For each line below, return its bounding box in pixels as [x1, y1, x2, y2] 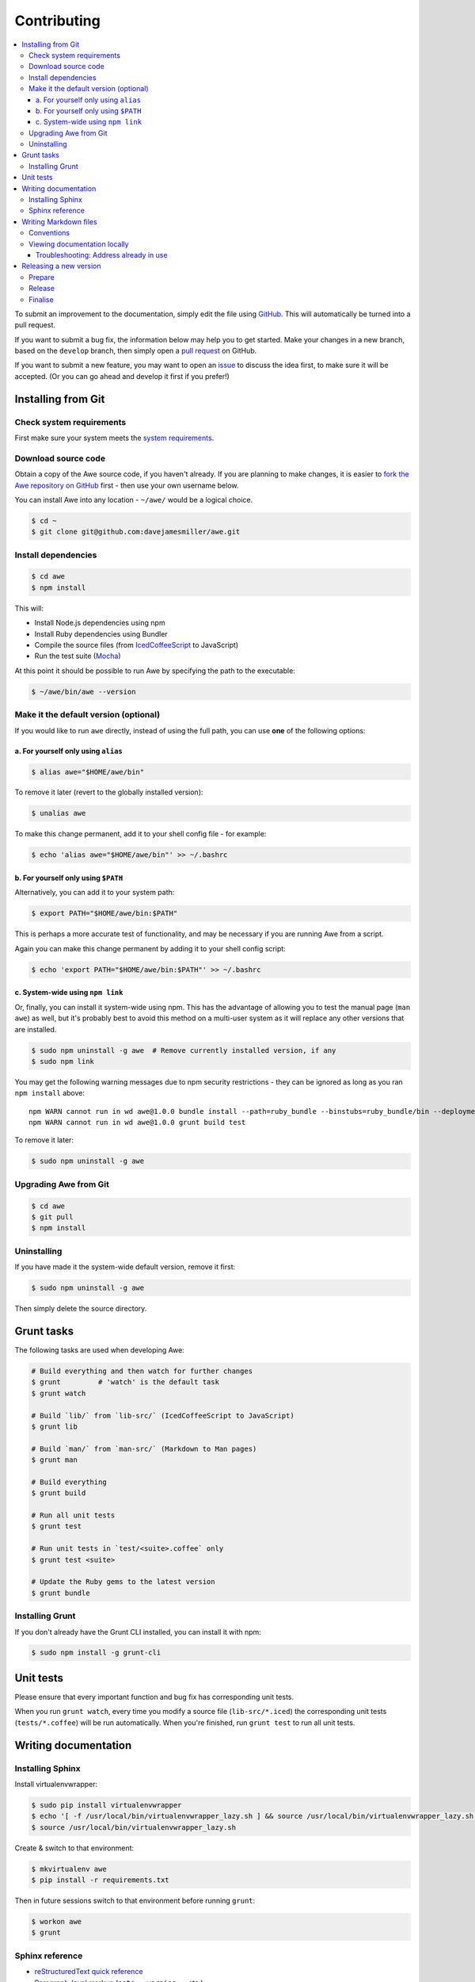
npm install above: [14, 1089, 85, 1098]
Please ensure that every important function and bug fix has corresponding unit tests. [14, 1692, 294, 1701]
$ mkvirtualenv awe [31, 1864, 107, 1873]
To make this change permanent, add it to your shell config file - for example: [14, 829, 267, 839]
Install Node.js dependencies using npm [34, 618, 165, 628]
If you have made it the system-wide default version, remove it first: [14, 1262, 236, 1272]
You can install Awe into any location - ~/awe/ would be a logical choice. [14, 495, 253, 504]
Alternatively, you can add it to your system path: [14, 888, 175, 897]
